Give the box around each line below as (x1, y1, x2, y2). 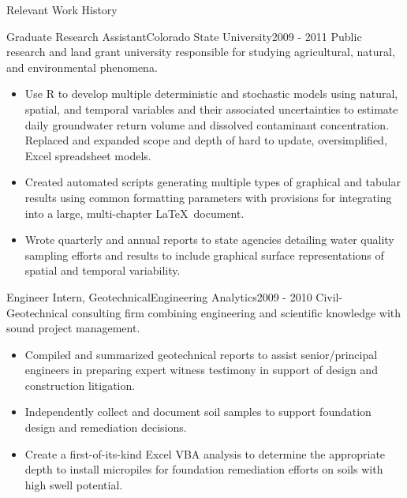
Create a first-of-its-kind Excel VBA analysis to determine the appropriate (24, 445, 386, 462)
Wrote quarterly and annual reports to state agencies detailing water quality (24, 231, 394, 248)
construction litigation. (24, 376, 136, 393)
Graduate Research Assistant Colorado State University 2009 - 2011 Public (6, 28, 362, 44)
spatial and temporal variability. (24, 262, 181, 279)
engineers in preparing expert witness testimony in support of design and (24, 361, 378, 378)
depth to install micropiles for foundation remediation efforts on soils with (24, 461, 383, 477)
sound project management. (6, 320, 140, 336)
